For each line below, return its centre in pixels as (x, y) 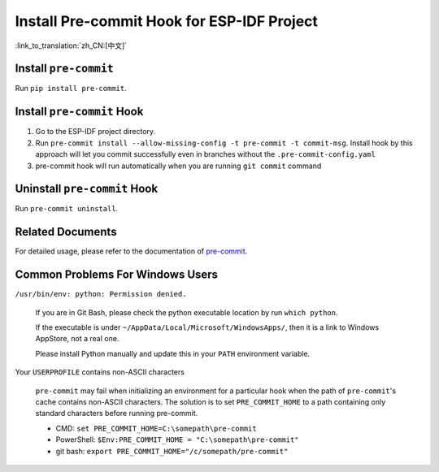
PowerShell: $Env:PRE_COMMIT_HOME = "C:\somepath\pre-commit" (177, 440)
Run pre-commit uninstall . (67, 209)
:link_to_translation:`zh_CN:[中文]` (71, 45)
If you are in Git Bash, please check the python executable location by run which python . (187, 312)
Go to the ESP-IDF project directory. (96, 132)
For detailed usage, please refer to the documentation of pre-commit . (131, 251)
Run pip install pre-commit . (71, 89)
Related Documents (66, 232)
